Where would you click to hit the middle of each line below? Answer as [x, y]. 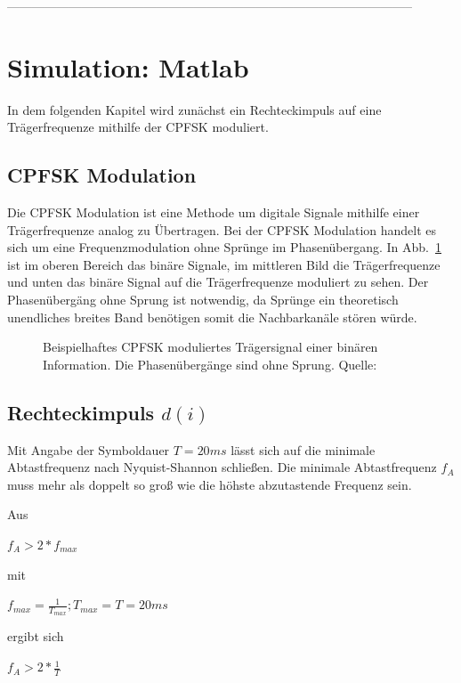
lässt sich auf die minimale [303, 449]
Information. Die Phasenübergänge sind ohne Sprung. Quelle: [210, 364]
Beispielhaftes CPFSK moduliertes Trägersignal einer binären [210, 347]
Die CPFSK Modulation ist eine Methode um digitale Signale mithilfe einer [214, 212]
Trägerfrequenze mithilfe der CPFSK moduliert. [138, 127]
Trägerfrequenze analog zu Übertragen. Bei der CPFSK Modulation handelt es [222, 229]
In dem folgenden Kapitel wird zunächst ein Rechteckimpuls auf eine [194, 109]
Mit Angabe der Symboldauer [89, 449]
